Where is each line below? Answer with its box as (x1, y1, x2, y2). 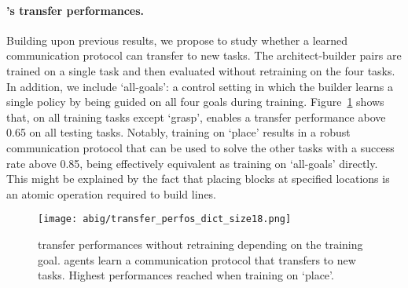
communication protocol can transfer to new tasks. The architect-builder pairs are (6, 47, 402, 64)
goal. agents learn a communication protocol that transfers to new (38, 251, 356, 268)
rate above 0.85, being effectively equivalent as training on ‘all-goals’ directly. (6, 155, 378, 171)
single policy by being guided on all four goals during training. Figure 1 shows (6, 93, 384, 110)
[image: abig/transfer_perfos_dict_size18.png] (38, 213, 292, 225)
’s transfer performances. (6, 2, 145, 18)
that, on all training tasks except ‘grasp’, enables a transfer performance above (6, 108, 386, 125)
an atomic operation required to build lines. (6, 185, 217, 202)
